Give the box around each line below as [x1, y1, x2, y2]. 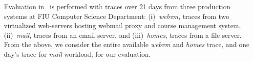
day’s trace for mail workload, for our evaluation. [4, 48, 151, 59]
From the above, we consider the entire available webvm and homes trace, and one [4, 39, 250, 49]
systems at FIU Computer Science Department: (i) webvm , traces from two [4, 11, 230, 21]
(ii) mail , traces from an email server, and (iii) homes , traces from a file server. [4, 30, 242, 40]
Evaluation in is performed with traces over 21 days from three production [4, 1, 231, 11]
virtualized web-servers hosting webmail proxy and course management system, [4, 20, 241, 31]
